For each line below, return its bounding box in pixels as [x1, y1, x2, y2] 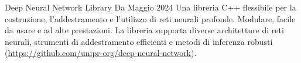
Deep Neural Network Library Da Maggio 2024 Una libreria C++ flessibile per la [5, 1, 296, 13]
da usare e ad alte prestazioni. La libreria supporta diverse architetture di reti [5, 24, 284, 36]
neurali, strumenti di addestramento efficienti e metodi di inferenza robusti [5, 35, 273, 47]
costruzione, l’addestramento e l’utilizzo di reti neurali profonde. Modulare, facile [5, 12, 296, 24]
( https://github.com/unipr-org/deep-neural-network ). [5, 47, 197, 59]
